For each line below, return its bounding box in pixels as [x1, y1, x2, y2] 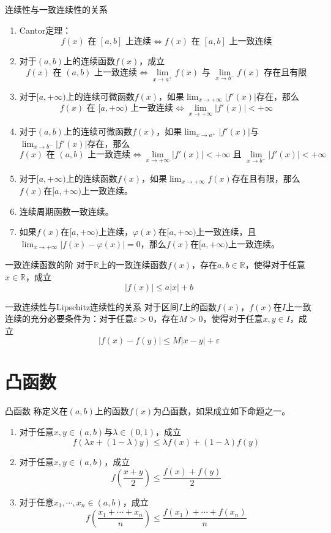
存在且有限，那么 [231, 171, 300, 184]
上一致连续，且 [196, 225, 256, 238]
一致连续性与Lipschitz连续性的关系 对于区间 [5, 300, 179, 313]
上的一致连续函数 [99, 258, 168, 271]
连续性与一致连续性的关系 [5, 3, 108, 15]
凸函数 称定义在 [5, 404, 68, 417]
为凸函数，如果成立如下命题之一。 [153, 404, 291, 417]
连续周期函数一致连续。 [19, 204, 114, 217]
